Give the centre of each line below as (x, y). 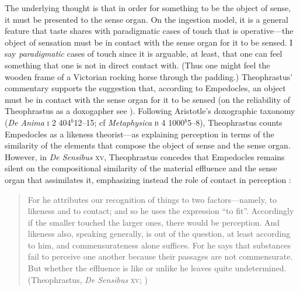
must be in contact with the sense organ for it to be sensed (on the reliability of (147, 99)
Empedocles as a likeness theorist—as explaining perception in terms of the (139, 134)
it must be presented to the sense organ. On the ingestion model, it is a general (146, 19)
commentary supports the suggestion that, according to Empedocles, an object (145, 88)
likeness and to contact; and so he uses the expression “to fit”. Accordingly (161, 211)
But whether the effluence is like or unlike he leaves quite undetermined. (157, 268)
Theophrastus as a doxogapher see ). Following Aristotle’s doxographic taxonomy (150, 111)
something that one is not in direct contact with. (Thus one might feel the (137, 65)
